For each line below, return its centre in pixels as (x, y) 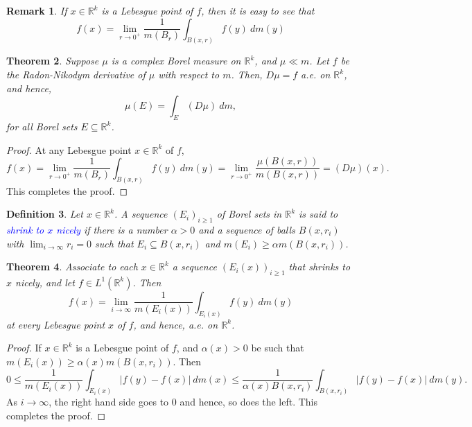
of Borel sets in (249, 214)
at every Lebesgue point (56, 324)
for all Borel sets (42, 127)
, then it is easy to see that (258, 10)
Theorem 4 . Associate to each (72, 267)
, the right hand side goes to (109, 402)
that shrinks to (320, 267)
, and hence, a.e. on (176, 324)
